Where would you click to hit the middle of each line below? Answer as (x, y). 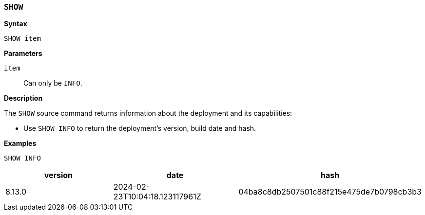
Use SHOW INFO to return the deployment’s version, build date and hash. (140, 128)
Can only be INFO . (53, 83)
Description (23, 98)
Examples (20, 143)
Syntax (16, 24)
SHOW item (22, 39)
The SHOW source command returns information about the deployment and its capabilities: (148, 113)
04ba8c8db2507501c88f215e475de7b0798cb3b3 (330, 192)
